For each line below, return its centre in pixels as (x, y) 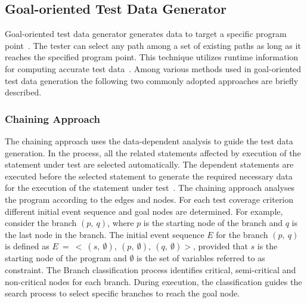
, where (121, 223)
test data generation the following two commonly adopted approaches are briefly (152, 80)
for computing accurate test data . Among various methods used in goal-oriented (153, 68)
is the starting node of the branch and (213, 223)
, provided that (221, 246)
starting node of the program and (66, 258)
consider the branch (41, 223)
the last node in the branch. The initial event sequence (105, 234)
